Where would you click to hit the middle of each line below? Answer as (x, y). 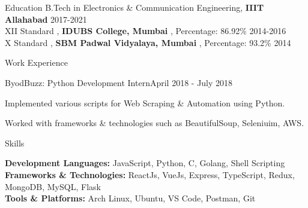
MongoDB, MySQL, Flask (53, 186)
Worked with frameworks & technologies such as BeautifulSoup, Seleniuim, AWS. (155, 123)
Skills (15, 143)
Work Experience (36, 62)
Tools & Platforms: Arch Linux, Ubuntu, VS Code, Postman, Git (130, 198)
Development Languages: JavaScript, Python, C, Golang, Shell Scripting (145, 163)
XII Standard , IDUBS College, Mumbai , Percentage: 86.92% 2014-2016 (146, 31)
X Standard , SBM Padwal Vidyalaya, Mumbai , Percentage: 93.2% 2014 (148, 42)
